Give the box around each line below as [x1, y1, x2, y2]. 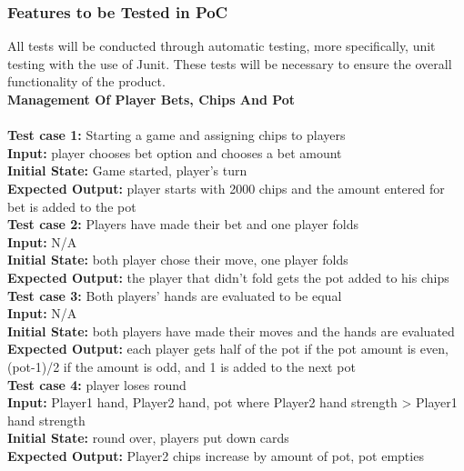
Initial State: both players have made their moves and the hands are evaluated [7, 321, 455, 340]
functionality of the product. [7, 72, 166, 91]
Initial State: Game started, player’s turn [7, 161, 247, 180]
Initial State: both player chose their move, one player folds [7, 250, 348, 269]
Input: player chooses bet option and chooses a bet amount [7, 143, 342, 162]
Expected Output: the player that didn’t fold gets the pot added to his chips [7, 267, 449, 286]
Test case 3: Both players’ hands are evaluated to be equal [7, 286, 342, 305]
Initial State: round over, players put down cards [7, 428, 289, 447]
